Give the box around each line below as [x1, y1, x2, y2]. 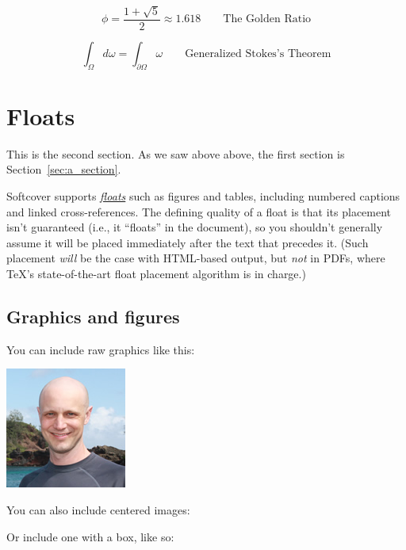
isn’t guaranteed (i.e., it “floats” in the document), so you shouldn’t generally [6, 219, 383, 235]
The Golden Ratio [223, 13, 312, 25]
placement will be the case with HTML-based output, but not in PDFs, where [6, 250, 385, 266]
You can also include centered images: [6, 501, 190, 518]
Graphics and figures [6, 304, 180, 328]
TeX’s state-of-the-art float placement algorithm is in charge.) [6, 265, 306, 281]
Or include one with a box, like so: [6, 528, 174, 544]
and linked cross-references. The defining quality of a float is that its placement [6, 203, 392, 220]
